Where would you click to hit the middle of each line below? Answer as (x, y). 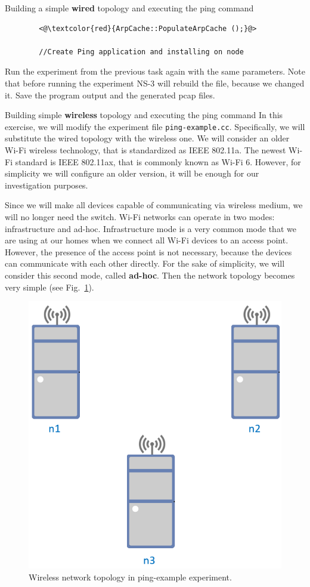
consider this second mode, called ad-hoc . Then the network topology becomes (150, 275)
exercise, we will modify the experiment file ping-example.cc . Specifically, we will (155, 126)
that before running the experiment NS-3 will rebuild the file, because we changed (155, 83)
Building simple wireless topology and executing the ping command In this (144, 115)
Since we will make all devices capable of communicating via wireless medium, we (154, 205)
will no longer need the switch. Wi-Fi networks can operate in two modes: (140, 216)
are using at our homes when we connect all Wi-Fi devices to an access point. (147, 240)
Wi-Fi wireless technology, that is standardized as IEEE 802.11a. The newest (145, 150)
